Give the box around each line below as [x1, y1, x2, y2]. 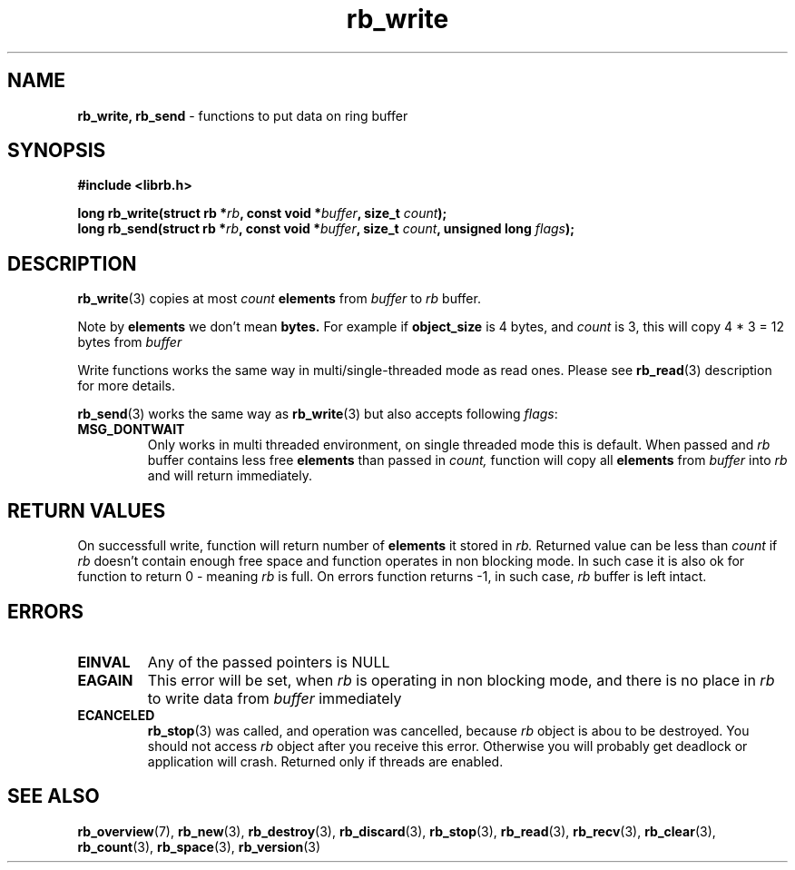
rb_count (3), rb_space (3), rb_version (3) [77, 838, 321, 855]
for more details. [77, 378, 176, 394]
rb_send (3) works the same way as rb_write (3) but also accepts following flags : [77, 406, 558, 422]
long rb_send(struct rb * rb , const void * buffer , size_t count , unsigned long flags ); [77, 221, 575, 237]
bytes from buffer [77, 334, 182, 351]
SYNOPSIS [7, 139, 106, 163]
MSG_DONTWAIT [77, 421, 185, 438]
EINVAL [77, 652, 131, 671]
